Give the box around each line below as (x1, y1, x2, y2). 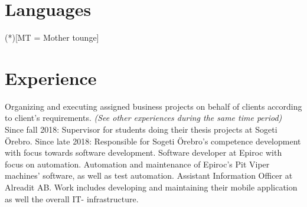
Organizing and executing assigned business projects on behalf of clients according (5, 100, 302, 112)
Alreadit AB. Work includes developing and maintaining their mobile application (5, 181, 298, 193)
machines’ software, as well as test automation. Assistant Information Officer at (5, 169, 293, 182)
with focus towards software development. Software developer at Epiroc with (5, 146, 282, 159)
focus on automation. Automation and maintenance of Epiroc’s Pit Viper (5, 157, 270, 170)
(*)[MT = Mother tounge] (5, 31, 99, 44)
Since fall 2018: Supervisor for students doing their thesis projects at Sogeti (5, 123, 277, 136)
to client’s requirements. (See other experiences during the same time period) (5, 111, 282, 124)
